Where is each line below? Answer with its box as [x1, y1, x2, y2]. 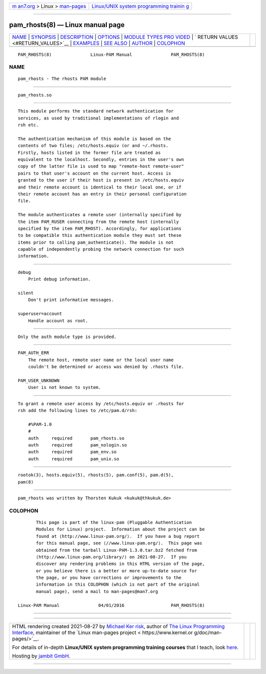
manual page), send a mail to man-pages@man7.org [36, 589, 159, 594]
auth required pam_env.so [28, 449, 117, 455]
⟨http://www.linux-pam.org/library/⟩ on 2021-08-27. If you [36, 554, 187, 560]
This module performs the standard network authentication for [18, 109, 174, 114]
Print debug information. [28, 276, 91, 282]
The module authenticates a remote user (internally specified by [18, 212, 182, 218]
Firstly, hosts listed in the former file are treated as [18, 150, 161, 155]
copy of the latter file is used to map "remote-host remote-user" [18, 163, 184, 169]
